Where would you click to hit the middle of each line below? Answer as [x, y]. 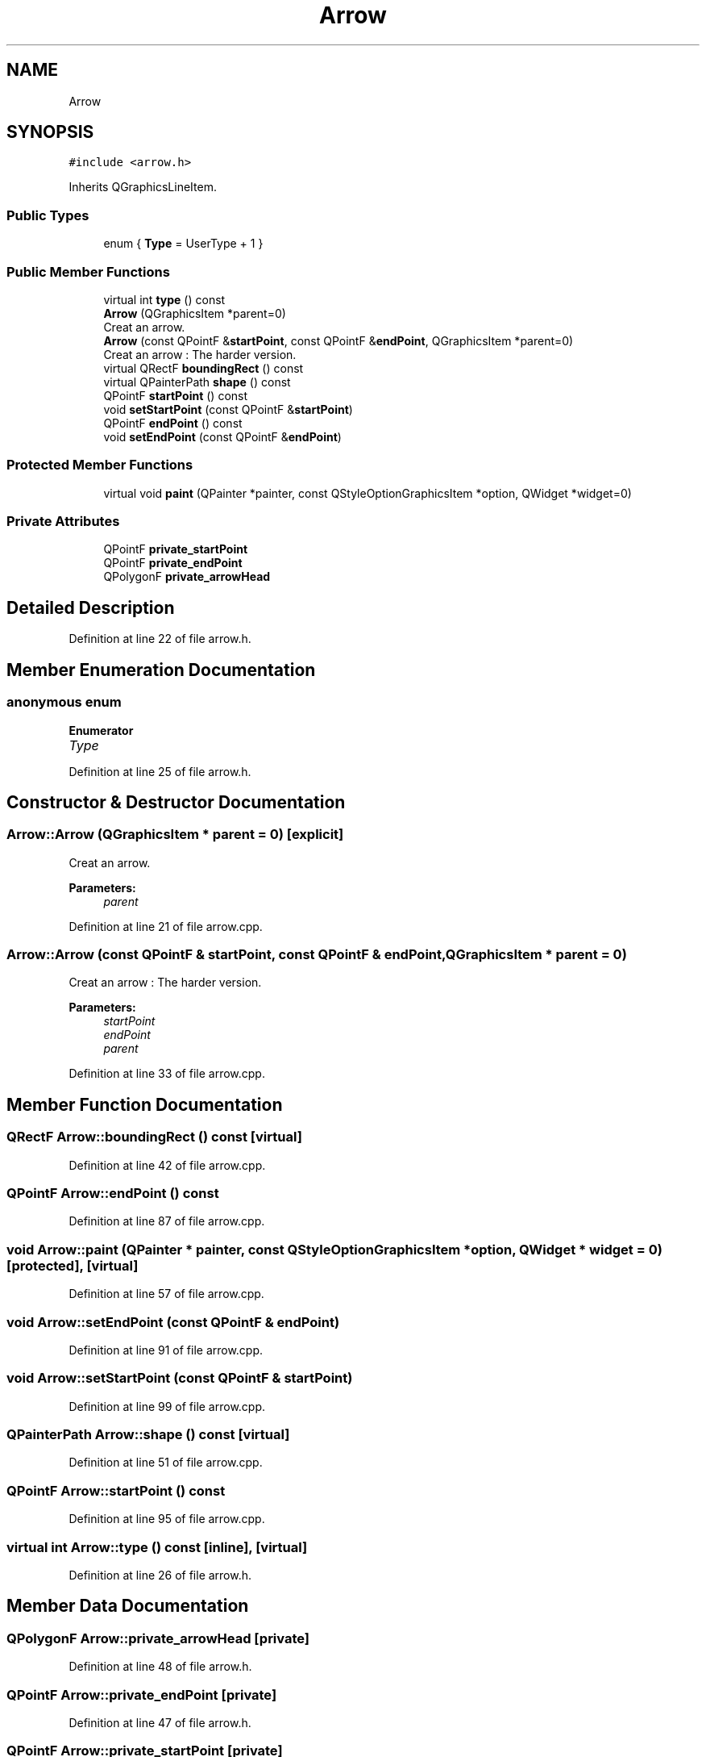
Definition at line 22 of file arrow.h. [160, 639]
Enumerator [101, 730]
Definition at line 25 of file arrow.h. [160, 771]
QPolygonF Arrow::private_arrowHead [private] [158, 1638]
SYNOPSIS [50, 132]
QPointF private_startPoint [176, 549]
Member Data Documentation [128, 1606]
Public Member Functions [88, 271]
